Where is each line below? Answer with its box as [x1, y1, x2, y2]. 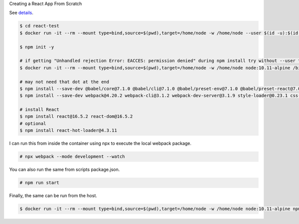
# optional [19, 120, 46, 126]
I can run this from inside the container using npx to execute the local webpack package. [9, 140, 192, 146]
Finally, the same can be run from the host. [9, 193, 97, 199]
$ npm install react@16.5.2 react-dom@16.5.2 [19, 113, 133, 119]
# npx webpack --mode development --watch [19, 154, 125, 159]
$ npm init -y [19, 44, 54, 50]
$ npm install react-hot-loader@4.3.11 [19, 127, 117, 133]
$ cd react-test [19, 23, 60, 29]
